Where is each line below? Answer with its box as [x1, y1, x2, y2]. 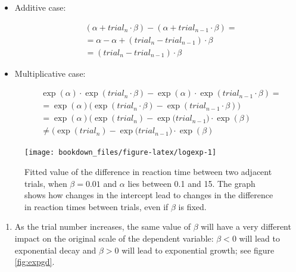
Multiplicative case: [14, 67, 86, 79]
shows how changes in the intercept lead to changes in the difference [24, 189, 273, 201]
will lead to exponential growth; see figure [121, 243, 275, 256]
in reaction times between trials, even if [24, 200, 169, 212]
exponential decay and [14, 243, 96, 256]
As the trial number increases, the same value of [14, 220, 191, 233]
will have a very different [201, 220, 291, 233]
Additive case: [14, 1, 66, 13]
